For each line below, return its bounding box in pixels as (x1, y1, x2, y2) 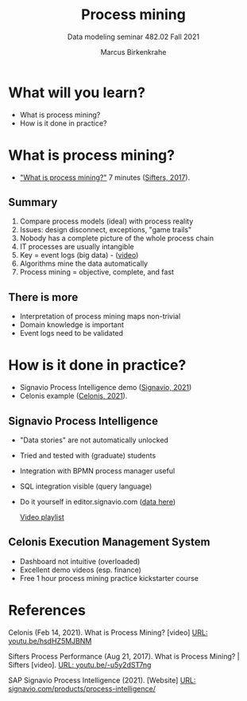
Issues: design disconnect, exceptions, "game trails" (19, 225, 192, 235)
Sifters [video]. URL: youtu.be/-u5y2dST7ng (8, 660, 152, 669)
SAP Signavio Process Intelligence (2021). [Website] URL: (8, 675, 196, 685)
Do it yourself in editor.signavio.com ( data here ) (19, 497, 176, 506)
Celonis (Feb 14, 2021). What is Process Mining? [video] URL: (8, 627, 208, 637)
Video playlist (19, 512, 65, 522)
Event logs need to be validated (19, 329, 124, 338)
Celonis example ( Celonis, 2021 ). (19, 391, 128, 401)
